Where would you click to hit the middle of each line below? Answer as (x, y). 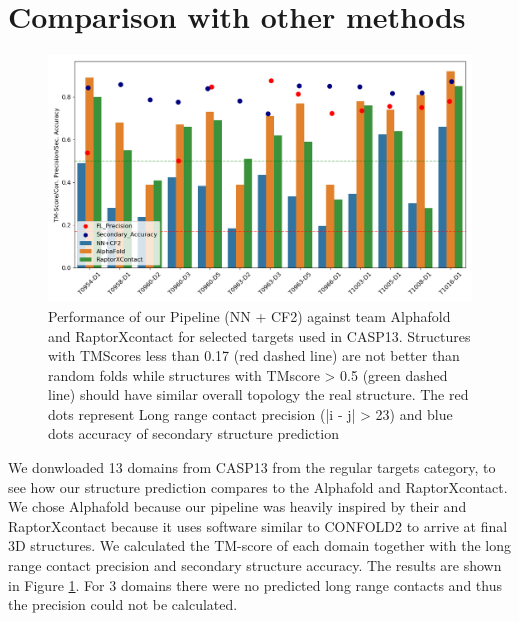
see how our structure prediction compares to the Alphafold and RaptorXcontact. (258, 486)
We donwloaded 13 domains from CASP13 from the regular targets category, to (252, 467)
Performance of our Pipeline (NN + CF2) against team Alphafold (249, 315)
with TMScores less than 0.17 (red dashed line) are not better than (254, 355)
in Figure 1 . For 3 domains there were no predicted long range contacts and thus (255, 584)
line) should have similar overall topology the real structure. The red (258, 394)
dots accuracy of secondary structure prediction (193, 433)
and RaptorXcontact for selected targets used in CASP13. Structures (259, 335)
